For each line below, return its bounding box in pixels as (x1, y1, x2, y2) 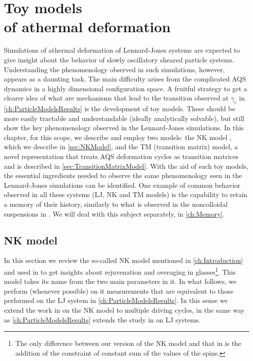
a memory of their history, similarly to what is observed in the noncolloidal (4, 199, 228, 209)
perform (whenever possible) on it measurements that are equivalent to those (4, 285, 234, 296)
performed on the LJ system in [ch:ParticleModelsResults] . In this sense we (4, 295, 228, 305)
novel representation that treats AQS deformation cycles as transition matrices (4, 151, 239, 161)
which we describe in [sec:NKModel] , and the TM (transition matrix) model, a (4, 141, 238, 152)
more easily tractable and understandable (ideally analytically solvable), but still (4, 113, 244, 123)
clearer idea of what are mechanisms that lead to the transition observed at (4, 93, 229, 103)
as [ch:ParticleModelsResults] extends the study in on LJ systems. (4, 314, 201, 324)
